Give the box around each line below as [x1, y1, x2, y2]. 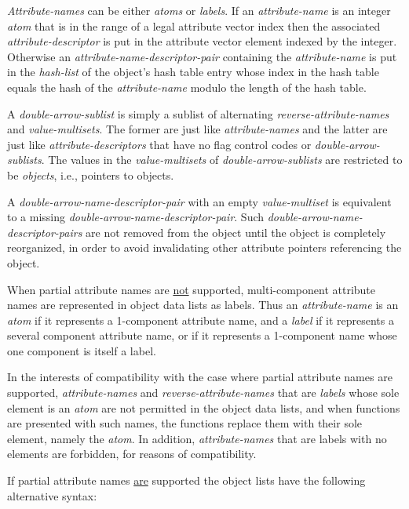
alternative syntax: [7, 487, 97, 504]
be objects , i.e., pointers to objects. [7, 166, 174, 183]
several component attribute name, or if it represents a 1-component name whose [7, 327, 397, 344]
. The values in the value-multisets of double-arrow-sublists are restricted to [41, 151, 403, 168]
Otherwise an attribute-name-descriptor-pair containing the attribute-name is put [7, 48, 397, 64]
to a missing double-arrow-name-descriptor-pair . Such [7, 209, 265, 225]
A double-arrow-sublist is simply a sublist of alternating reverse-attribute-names [7, 105, 389, 122]
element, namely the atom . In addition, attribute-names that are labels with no [7, 430, 387, 446]
